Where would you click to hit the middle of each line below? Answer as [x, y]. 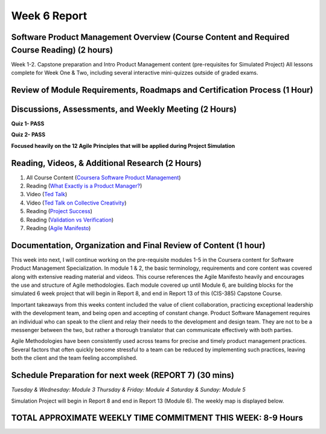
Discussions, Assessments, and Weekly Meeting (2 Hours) [124, 109]
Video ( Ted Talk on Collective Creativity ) [76, 203]
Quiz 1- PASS [28, 123]
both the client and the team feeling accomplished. [74, 358]
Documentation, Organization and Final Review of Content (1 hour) [138, 245]
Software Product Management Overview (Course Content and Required [150, 37]
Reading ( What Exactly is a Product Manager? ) [84, 186]
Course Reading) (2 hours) [62, 50]
